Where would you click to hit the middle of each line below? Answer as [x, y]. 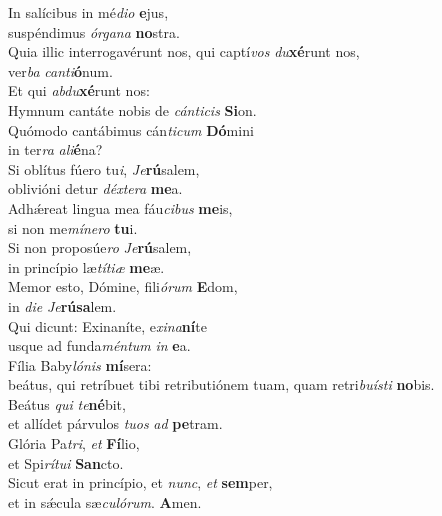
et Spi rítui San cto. [66, 462]
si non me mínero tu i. [73, 227]
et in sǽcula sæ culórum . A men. [105, 501]
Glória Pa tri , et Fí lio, [74, 443]
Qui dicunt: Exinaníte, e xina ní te [107, 325]
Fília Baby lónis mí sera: [80, 364]
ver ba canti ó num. [60, 70]
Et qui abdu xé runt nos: [79, 90]
